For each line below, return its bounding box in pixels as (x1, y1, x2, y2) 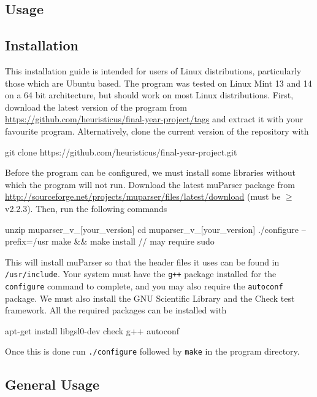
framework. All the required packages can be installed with (5, 304, 227, 316)
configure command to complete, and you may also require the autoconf (5, 279, 283, 292)
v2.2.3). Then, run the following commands (5, 202, 167, 214)
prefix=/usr (5, 235, 49, 248)
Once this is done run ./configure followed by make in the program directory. (5, 345, 300, 358)
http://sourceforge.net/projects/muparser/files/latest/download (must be (5, 190, 281, 203)
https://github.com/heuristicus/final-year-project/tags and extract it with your (5, 112, 304, 125)
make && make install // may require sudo (52, 235, 215, 248)
